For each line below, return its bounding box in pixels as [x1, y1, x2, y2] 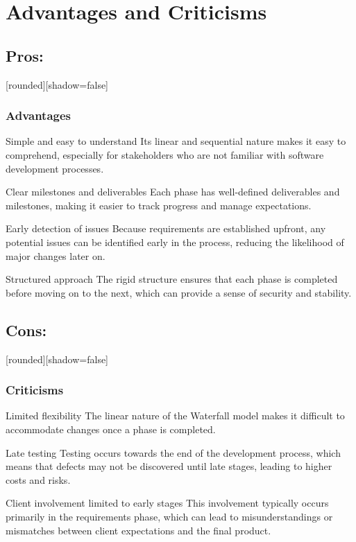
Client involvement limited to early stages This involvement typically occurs [6, 496, 329, 510]
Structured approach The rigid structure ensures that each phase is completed [6, 272, 338, 286]
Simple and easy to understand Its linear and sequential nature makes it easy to [6, 134, 346, 148]
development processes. [6, 161, 104, 175]
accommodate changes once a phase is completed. [6, 421, 216, 436]
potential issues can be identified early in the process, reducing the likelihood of [6, 234, 344, 249]
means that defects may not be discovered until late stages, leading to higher [6, 459, 332, 473]
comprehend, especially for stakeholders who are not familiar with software [6, 147, 324, 161]
